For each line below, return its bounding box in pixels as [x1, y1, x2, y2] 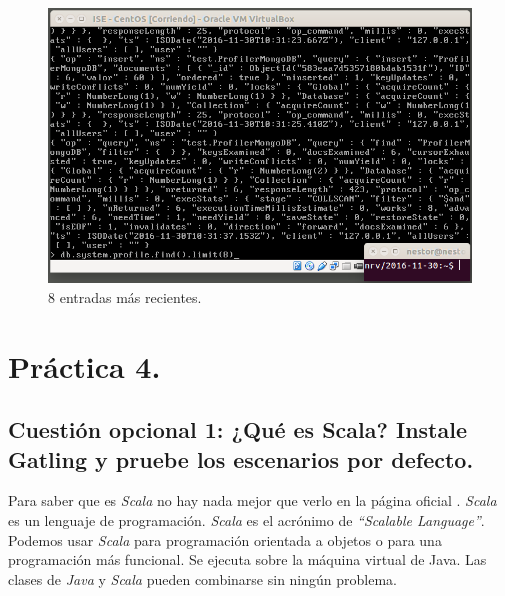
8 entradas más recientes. [48, 286, 202, 307]
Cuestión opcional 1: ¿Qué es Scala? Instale [8, 414, 467, 445]
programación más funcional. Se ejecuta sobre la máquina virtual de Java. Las [8, 549, 487, 570]
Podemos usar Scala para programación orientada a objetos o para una [8, 529, 442, 550]
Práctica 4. [8, 345, 161, 386]
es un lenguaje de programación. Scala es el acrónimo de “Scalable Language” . [8, 510, 485, 531]
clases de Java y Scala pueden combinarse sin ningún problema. [8, 568, 397, 589]
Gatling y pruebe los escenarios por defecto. [8, 443, 474, 474]
